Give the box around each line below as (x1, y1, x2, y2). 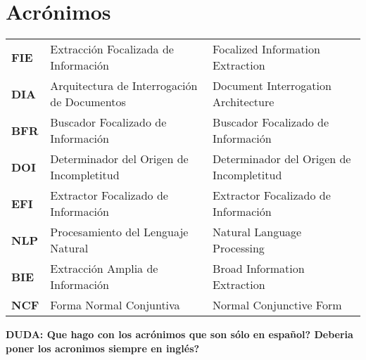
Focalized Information (213, 41, 320, 58)
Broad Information (213, 260, 305, 277)
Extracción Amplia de (50, 260, 158, 277)
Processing (213, 240, 265, 257)
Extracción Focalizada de (50, 41, 174, 58)
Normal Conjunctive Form (213, 297, 342, 314)
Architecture (213, 94, 274, 110)
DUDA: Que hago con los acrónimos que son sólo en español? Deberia (6, 327, 353, 342)
